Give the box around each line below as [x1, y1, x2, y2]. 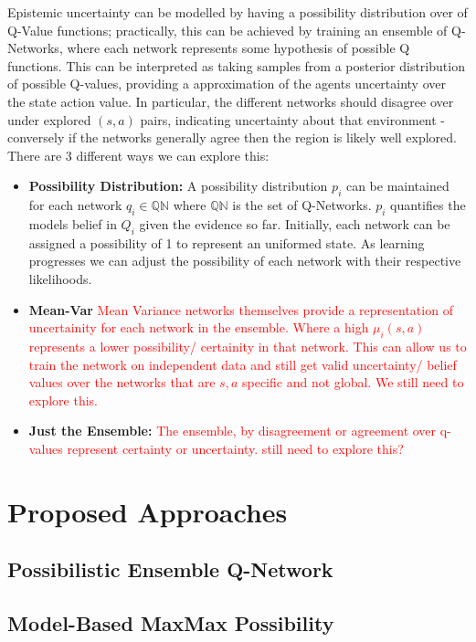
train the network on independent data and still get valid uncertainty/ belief [28, 354, 457, 374]
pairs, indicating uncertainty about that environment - [140, 110, 446, 129]
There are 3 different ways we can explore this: [7, 145, 270, 164]
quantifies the [390, 195, 466, 215]
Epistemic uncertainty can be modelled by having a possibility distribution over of [7, 3, 468, 21]
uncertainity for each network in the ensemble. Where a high [28, 318, 369, 337]
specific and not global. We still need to [241, 373, 464, 392]
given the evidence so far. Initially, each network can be [139, 214, 450, 233]
